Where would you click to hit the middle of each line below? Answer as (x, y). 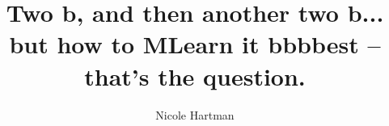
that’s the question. (195, 76)
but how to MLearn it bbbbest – (195, 44)
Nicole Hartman (195, 114)
